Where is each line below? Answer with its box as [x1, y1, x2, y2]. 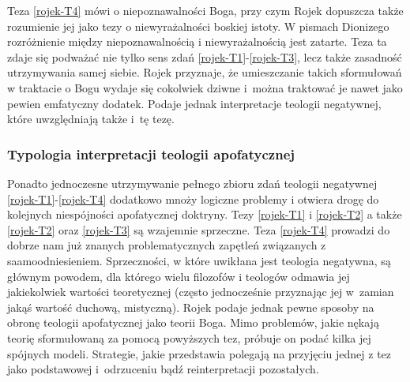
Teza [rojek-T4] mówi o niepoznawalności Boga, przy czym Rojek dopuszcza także [7, 2, 404, 18]
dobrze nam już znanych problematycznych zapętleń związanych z [7, 237, 326, 253]
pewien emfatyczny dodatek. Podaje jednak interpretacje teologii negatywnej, [7, 95, 382, 111]
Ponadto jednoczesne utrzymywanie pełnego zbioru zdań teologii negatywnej [7, 174, 378, 191]
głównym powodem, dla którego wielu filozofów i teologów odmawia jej [7, 268, 350, 284]
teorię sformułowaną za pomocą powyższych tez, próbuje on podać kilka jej [7, 329, 371, 346]
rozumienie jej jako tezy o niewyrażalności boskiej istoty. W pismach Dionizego [7, 17, 389, 34]
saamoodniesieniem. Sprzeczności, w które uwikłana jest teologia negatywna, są [7, 252, 391, 268]
